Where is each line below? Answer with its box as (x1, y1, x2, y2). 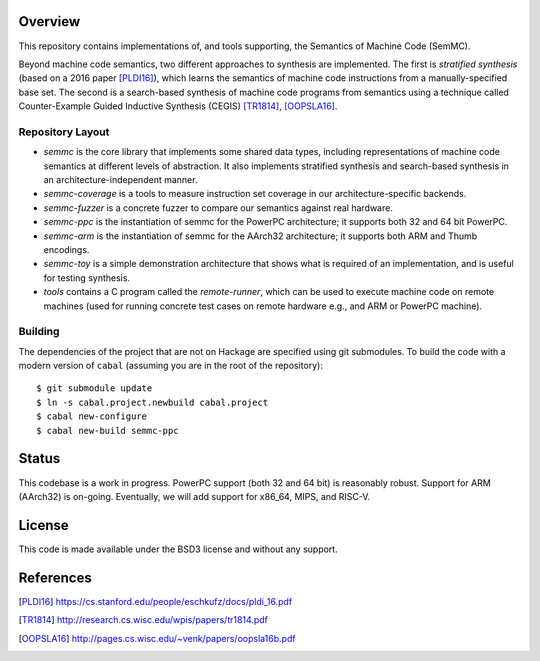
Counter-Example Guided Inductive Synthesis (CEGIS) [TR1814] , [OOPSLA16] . (18, 100, 338, 112)
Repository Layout (18, 125, 110, 139)
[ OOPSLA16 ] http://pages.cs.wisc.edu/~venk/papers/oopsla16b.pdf (18, 632, 296, 644)
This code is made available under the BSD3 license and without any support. (18, 543, 339, 555)
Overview (18, 13, 81, 30)
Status (18, 450, 61, 467)
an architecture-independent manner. (43, 174, 198, 185)
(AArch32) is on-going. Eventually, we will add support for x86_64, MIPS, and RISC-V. (18, 490, 371, 502)
